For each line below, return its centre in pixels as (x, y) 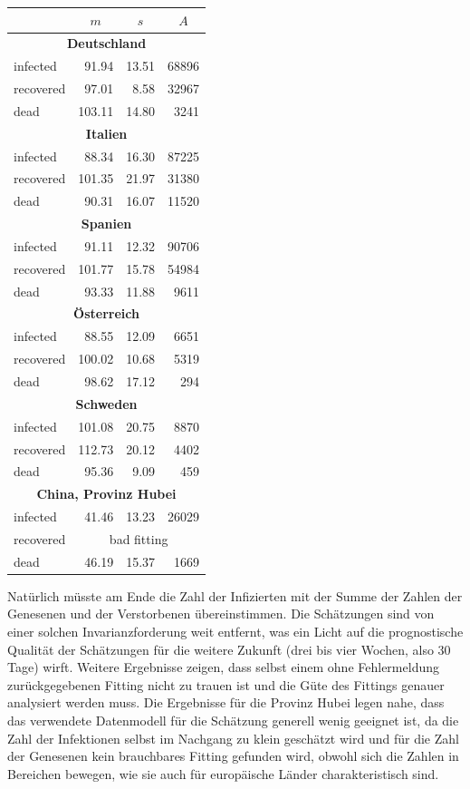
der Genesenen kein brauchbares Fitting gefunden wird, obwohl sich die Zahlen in (233, 756)
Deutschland (106, 43)
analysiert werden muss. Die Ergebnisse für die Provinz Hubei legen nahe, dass (226, 702)
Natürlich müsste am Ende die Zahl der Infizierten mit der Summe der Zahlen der (235, 595)
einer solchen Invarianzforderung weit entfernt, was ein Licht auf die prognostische (235, 632)
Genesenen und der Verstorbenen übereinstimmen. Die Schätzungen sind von (221, 614)
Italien (106, 133)
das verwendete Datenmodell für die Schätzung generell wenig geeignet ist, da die (233, 720)
